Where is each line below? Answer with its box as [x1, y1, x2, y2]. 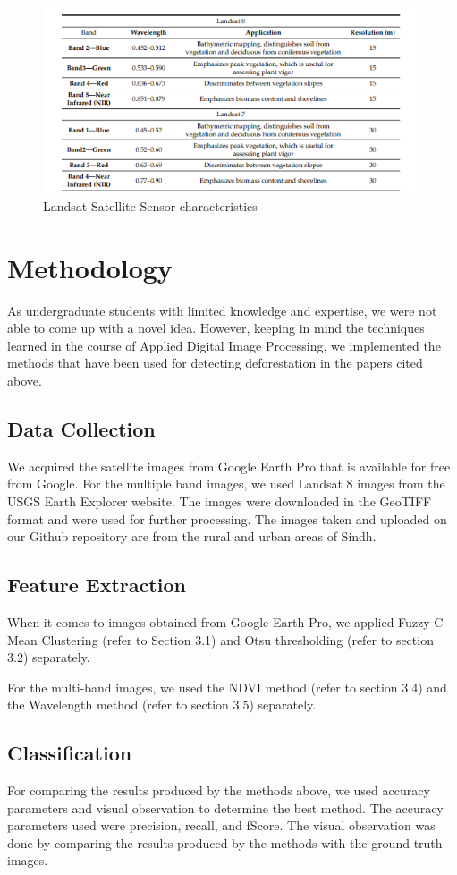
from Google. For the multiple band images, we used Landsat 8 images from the [7, 474, 445, 493]
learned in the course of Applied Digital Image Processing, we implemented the [7, 336, 441, 354]
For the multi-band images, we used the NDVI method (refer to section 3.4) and [7, 677, 447, 696]
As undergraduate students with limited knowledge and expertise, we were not [7, 301, 437, 319]
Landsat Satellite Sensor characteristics [43, 196, 258, 215]
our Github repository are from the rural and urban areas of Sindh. [7, 527, 377, 546]
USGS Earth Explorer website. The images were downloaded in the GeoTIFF [7, 491, 432, 510]
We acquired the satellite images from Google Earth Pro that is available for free [7, 456, 451, 475]
